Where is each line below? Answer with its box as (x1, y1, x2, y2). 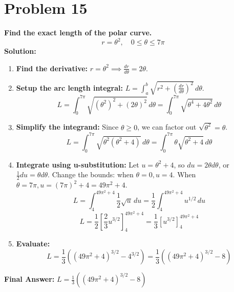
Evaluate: (16, 238, 50, 249)
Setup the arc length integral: (16, 82, 123, 93)
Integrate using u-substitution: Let (16, 159, 139, 170)
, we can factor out (137, 121, 197, 132)
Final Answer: (4, 274, 55, 284)
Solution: (4, 46, 36, 56)
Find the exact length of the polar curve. (4, 27, 152, 38)
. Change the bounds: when (48, 169, 134, 180)
